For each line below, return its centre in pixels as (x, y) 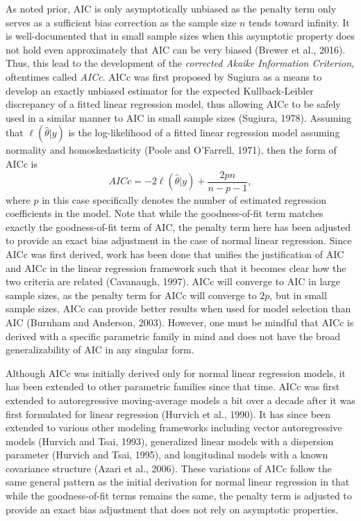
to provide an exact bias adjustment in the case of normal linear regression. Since (179, 240)
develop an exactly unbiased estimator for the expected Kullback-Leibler (160, 90)
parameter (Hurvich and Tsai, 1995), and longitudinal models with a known (167, 455)
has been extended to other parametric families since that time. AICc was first (173, 386)
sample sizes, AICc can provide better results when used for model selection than (178, 308)
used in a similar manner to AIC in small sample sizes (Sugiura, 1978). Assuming (179, 117)
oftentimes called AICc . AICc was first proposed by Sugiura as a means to (164, 76)
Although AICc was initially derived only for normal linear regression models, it (176, 372)
